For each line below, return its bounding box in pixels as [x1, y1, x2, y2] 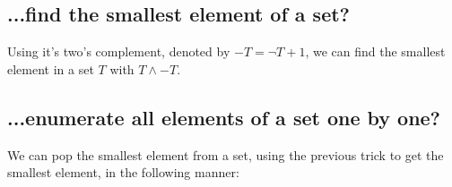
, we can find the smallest [305, 42, 446, 61]
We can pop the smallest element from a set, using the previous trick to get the [7, 145, 444, 164]
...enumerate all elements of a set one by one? [7, 103, 441, 131]
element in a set [7, 59, 94, 78]
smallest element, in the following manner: [7, 163, 239, 182]
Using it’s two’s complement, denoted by [7, 42, 230, 61]
